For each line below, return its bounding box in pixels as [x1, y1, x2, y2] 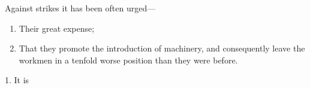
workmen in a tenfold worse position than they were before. [19, 53, 238, 66]
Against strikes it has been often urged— [5, 2, 156, 14]
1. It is [5, 74, 29, 86]
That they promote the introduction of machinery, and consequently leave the [19, 42, 305, 54]
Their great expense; [19, 22, 95, 34]
